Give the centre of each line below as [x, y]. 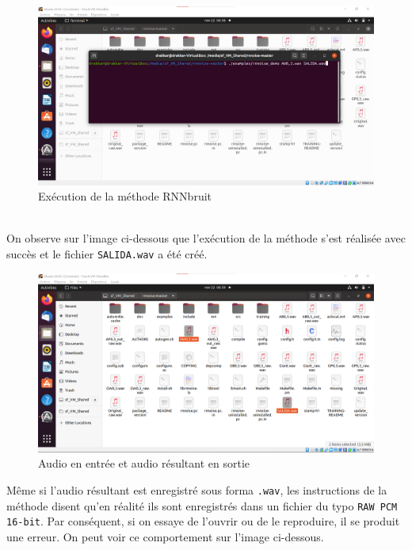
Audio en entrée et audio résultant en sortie [144, 463]
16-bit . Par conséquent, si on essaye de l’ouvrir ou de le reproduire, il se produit [203, 521]
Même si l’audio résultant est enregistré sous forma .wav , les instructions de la [197, 489]
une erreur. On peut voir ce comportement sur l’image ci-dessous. [165, 536]
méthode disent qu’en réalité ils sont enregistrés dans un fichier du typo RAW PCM [202, 505]
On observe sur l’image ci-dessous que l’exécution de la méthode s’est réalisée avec [206, 238]
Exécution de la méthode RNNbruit [125, 196]
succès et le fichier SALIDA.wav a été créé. [107, 254]
